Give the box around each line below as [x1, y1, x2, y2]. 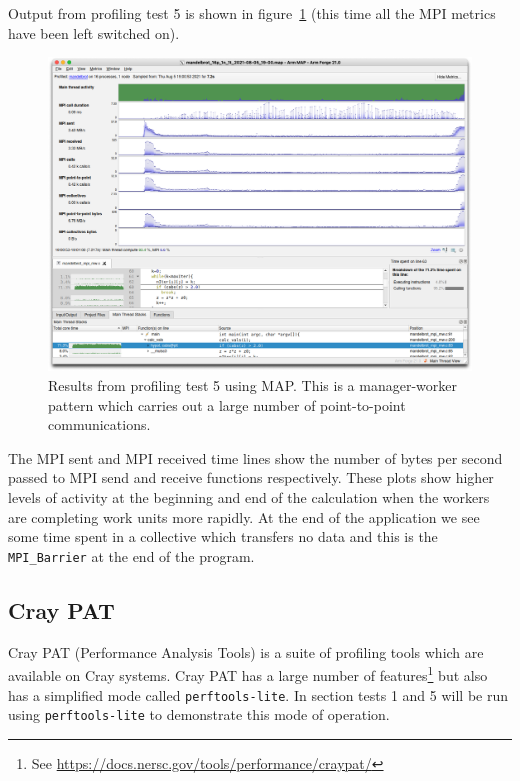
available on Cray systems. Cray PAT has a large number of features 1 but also [8, 662, 488, 685]
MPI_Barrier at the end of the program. [8, 545, 255, 566]
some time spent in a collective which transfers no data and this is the [8, 526, 438, 547]
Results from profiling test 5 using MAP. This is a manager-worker [48, 375, 457, 396]
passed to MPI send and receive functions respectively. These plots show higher [8, 467, 494, 488]
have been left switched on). [8, 22, 180, 43]
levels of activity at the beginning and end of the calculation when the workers [8, 487, 490, 508]
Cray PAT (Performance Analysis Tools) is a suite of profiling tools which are [8, 641, 484, 662]
